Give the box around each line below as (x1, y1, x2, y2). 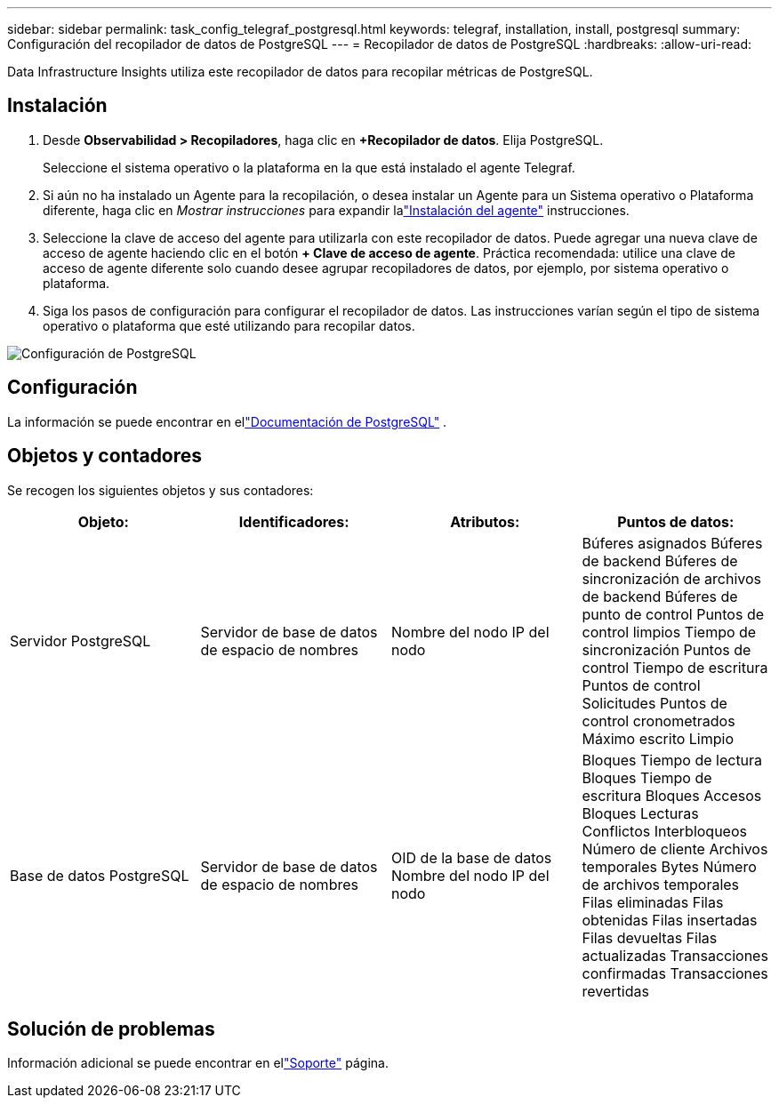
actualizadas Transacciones (582, 946, 768, 965)
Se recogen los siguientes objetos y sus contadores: (7, 482, 314, 498)
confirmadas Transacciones (582, 964, 768, 982)
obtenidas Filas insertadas (582, 910, 758, 929)
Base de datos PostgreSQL (10, 866, 189, 885)
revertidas (582, 981, 649, 1000)
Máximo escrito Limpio (582, 729, 734, 748)
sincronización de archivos (582, 569, 762, 588)
